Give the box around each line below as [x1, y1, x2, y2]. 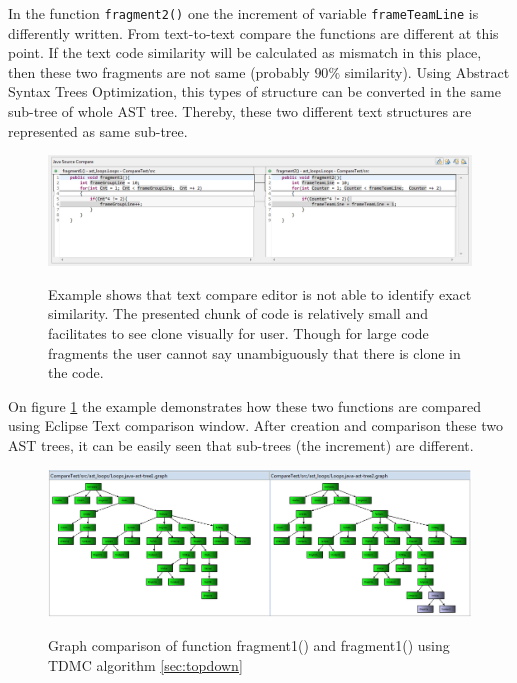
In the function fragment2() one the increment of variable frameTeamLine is [8, 3, 479, 23]
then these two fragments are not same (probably [8, 61, 310, 82]
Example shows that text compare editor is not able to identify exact [48, 283, 472, 304]
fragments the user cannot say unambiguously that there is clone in [48, 342, 461, 363]
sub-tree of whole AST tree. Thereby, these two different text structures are [8, 101, 472, 122]
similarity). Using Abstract [344, 61, 510, 82]
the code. [48, 362, 104, 383]
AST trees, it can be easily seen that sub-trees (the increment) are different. [8, 434, 474, 455]
